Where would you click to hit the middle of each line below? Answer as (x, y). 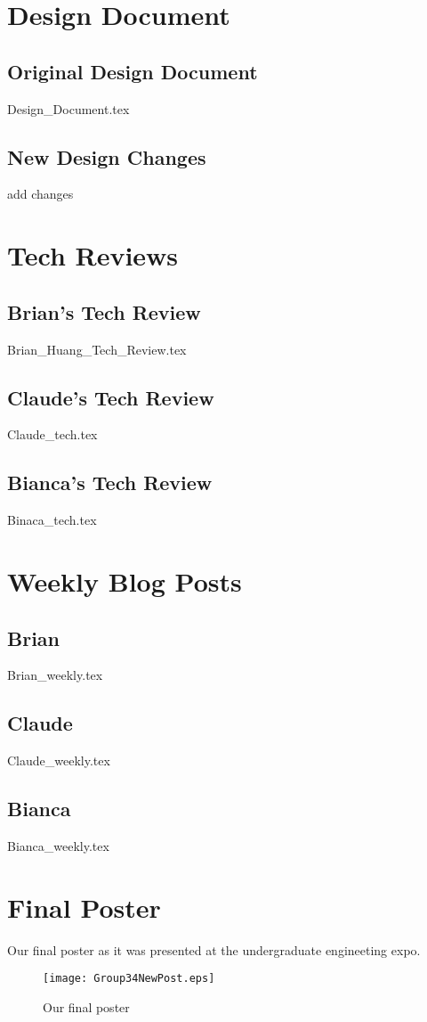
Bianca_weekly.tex (58, 845)
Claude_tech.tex (52, 434)
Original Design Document (133, 71)
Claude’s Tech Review (111, 397)
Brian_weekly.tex (55, 675)
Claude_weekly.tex (59, 760)
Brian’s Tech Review (104, 311)
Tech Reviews (93, 255)
